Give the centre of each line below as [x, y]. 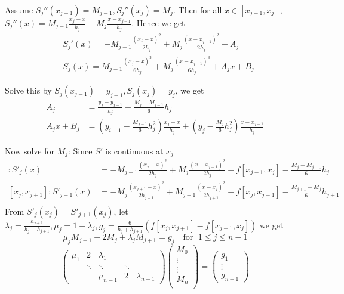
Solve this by [28, 90]
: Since [80, 151]
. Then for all [197, 10]
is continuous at [134, 151]
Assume [19, 10]
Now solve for [30, 151]
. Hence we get [158, 23]
